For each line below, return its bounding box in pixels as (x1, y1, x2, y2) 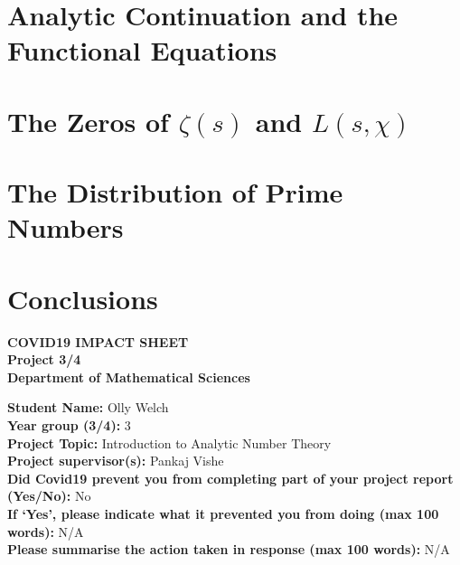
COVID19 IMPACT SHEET (7, 332, 189, 351)
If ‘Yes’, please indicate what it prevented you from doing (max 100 (7, 504, 439, 523)
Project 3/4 (7, 350, 81, 369)
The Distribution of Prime (7, 174, 343, 211)
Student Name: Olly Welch (7, 398, 169, 417)
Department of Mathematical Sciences (7, 367, 250, 386)
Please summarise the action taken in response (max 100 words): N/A (7, 540, 450, 559)
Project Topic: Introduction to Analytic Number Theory (7, 433, 332, 452)
